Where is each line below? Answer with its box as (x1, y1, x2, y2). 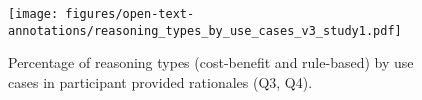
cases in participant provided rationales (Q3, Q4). (8, 71, 313, 92)
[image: (8, 7, 59, 21)
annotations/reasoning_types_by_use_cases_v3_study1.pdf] (8, 23, 402, 38)
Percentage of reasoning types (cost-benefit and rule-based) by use (8, 52, 414, 73)
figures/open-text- (65, 7, 195, 21)
